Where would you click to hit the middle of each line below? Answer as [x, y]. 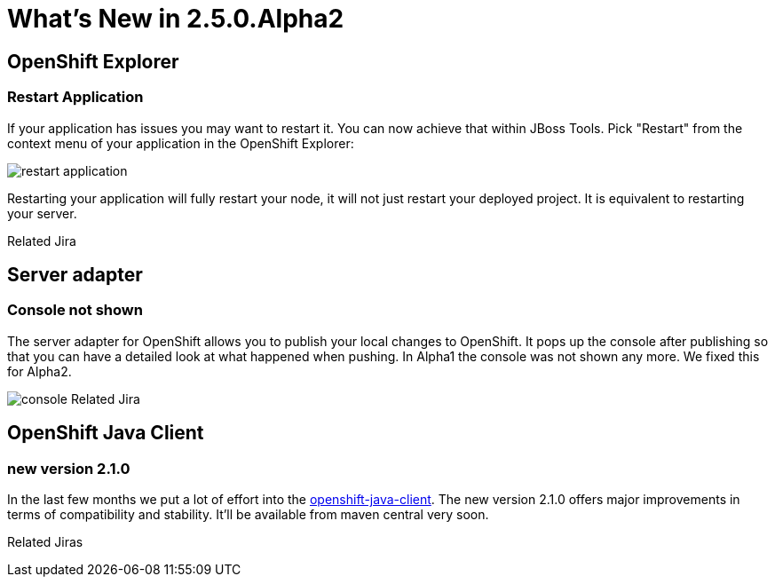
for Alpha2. [40, 371]
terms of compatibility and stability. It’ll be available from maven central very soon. [248, 514]
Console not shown [75, 310]
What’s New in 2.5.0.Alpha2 [176, 19]
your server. [42, 213]
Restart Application [75, 97]
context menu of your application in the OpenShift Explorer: [181, 143]
